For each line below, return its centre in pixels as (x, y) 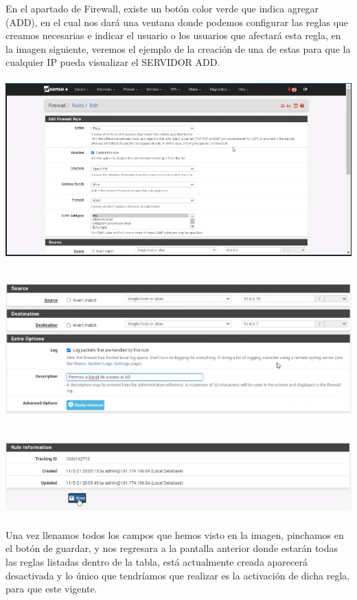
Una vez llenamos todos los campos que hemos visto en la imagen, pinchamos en (175, 534)
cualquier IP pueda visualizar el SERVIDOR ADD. (113, 62)
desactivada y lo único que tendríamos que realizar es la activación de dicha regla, (178, 575)
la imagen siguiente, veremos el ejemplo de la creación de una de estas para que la (178, 48)
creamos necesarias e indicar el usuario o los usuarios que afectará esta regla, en (173, 35)
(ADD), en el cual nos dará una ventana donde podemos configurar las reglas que (177, 22)
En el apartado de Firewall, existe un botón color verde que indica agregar (162, 8)
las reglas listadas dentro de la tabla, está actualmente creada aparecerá (157, 561)
